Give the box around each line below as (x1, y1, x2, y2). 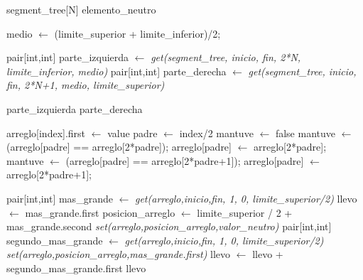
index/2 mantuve (179, 125, 254, 140)
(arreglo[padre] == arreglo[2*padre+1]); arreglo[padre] (65, 153, 304, 168)
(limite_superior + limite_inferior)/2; (54, 26, 221, 41)
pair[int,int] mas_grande (6, 190, 113, 205)
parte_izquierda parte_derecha (6, 101, 143, 116)
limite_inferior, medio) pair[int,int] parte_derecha (6, 63, 227, 78)
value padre (107, 125, 158, 140)
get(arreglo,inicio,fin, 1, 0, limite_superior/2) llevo (134, 190, 357, 205)
